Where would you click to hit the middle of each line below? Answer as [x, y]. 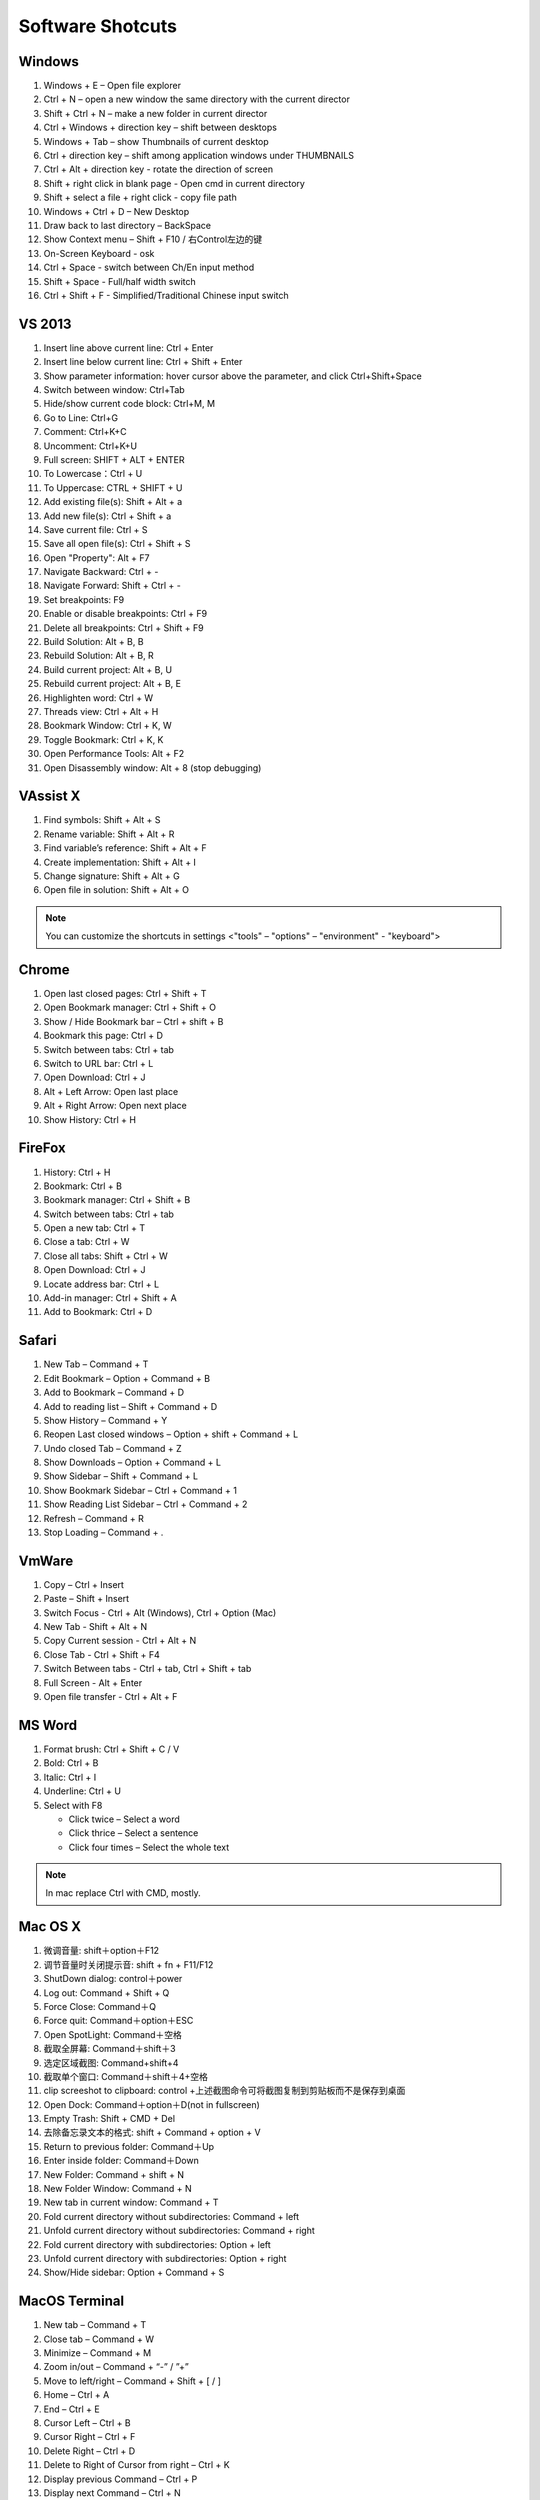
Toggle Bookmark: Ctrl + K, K [103, 739]
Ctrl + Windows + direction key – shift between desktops [160, 127]
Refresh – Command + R [93, 1518]
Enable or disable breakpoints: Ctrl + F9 [125, 614]
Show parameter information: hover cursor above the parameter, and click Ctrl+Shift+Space [232, 376]
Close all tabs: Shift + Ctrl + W [106, 1256]
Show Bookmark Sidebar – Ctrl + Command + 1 [140, 1490]
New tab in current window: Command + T [131, 2202]
